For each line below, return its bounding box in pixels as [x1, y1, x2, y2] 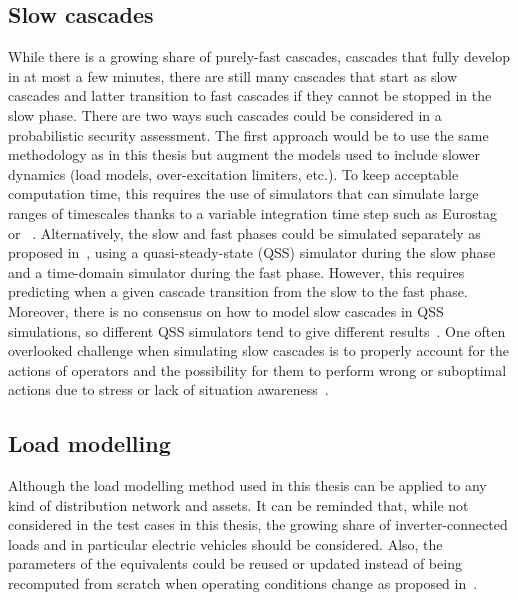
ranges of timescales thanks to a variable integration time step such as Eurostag [8, 202, 497, 223]
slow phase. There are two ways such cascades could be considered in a [8, 104, 442, 125]
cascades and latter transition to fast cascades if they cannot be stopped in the [8, 85, 492, 106]
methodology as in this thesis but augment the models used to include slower [8, 144, 480, 165]
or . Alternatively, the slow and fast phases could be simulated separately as [8, 222, 481, 243]
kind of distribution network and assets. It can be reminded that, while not [8, 494, 469, 515]
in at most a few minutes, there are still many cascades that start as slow [8, 65, 458, 86]
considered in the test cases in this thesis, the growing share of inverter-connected [8, 514, 508, 535]
